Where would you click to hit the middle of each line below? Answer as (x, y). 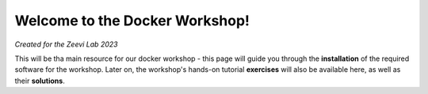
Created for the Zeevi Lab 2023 (66, 44)
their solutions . (40, 81)
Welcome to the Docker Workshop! (132, 21)
